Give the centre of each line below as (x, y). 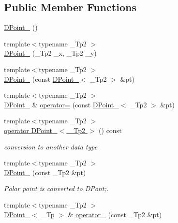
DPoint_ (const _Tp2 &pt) (45, 172)
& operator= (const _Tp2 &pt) (115, 214)
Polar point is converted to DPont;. (56, 188)
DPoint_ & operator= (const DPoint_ (61, 104)
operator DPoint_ (31, 130)
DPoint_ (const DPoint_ (41, 79)
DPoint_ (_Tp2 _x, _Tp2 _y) (50, 53)
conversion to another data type (51, 146)
